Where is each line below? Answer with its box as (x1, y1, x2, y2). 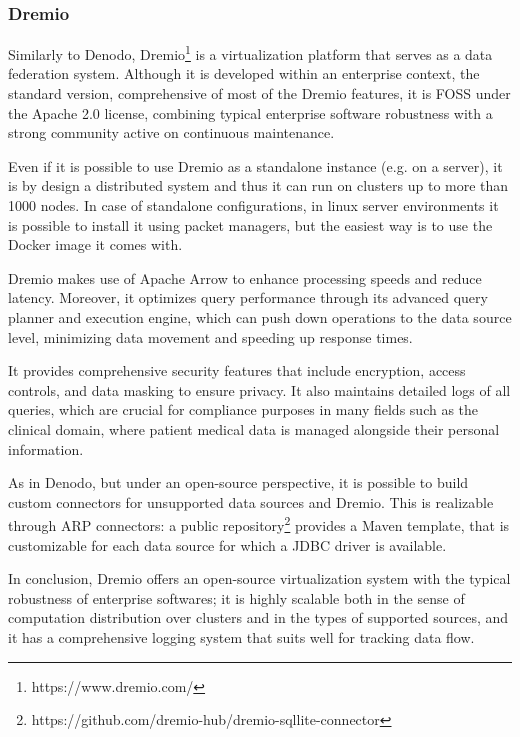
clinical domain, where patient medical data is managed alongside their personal (8, 418, 500, 439)
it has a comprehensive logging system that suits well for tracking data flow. (8, 626, 475, 647)
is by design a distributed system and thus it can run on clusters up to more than (8, 175, 509, 196)
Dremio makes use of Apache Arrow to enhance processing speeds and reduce (8, 267, 482, 288)
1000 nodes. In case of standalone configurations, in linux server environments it (8, 195, 499, 216)
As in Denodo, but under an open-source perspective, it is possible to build (8, 472, 469, 493)
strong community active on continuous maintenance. (8, 122, 335, 143)
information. (8, 438, 84, 459)
